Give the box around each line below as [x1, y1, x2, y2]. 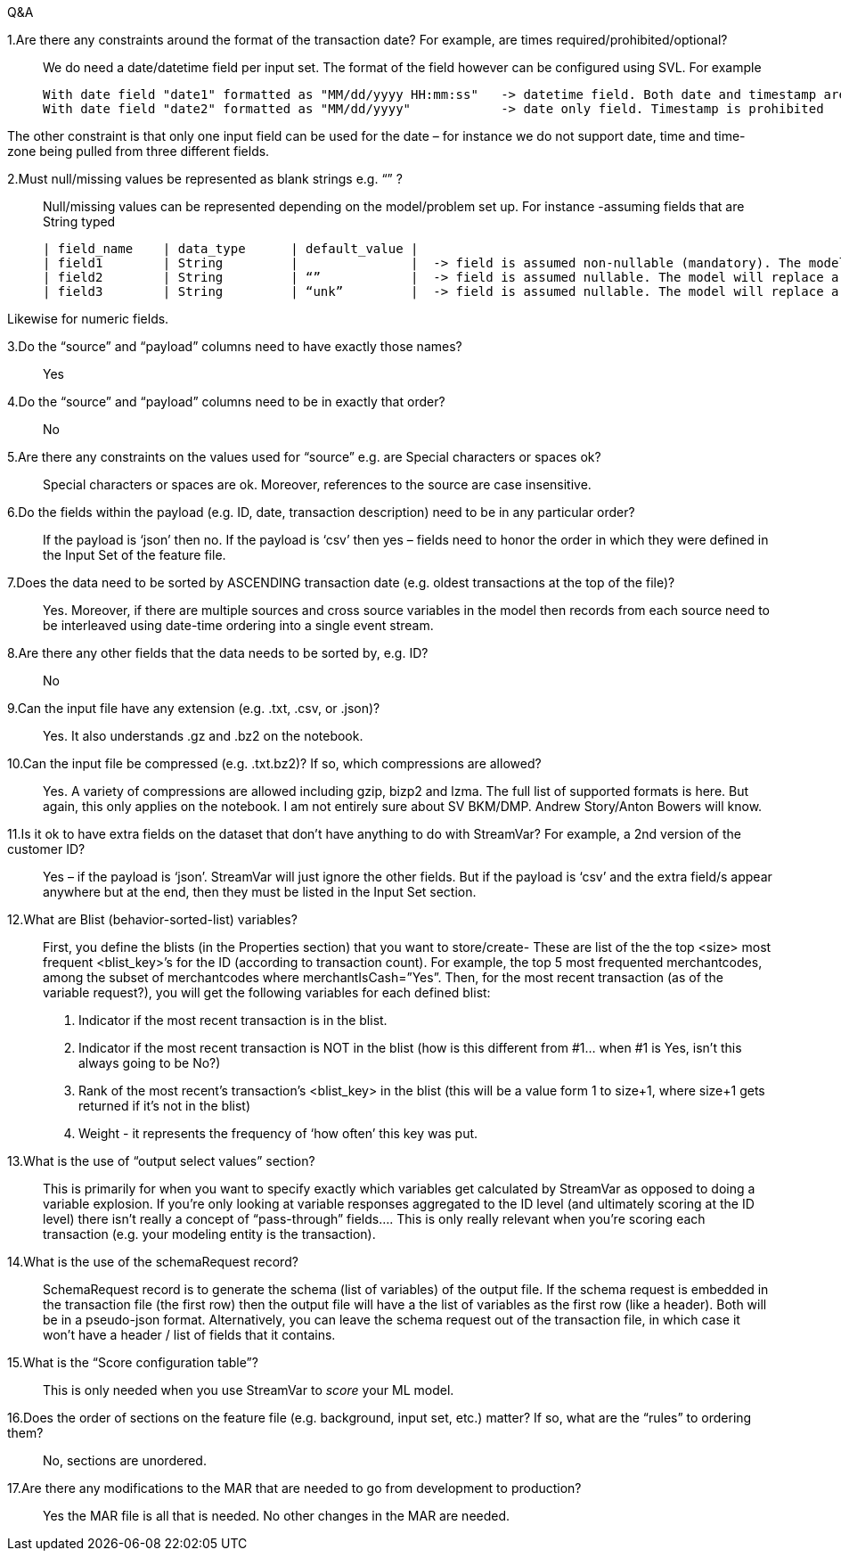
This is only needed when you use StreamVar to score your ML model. [43, 1382, 454, 1398]
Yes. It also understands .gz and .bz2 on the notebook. [43, 728, 363, 743]
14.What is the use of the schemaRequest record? [7, 1254, 298, 1269]
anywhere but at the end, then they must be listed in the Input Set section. [43, 884, 477, 899]
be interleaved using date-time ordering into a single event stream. [43, 618, 434, 633]
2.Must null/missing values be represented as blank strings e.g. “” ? [7, 171, 403, 186]
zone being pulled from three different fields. [7, 143, 270, 159]
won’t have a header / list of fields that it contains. [43, 1327, 336, 1342]
